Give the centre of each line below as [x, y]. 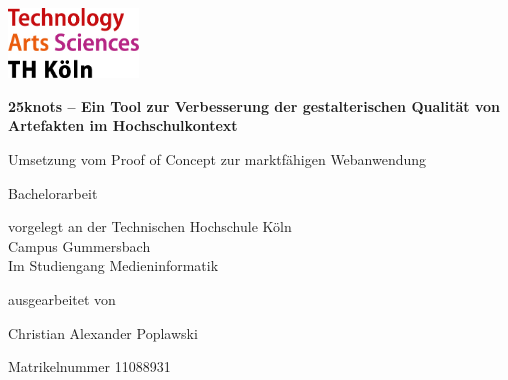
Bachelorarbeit [53, 192]
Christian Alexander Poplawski [103, 332]
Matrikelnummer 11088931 [89, 366]
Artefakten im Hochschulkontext [123, 125]
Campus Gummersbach [79, 245]
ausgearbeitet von [62, 299]
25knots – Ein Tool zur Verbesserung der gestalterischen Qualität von [254, 105]
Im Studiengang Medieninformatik [113, 265]
